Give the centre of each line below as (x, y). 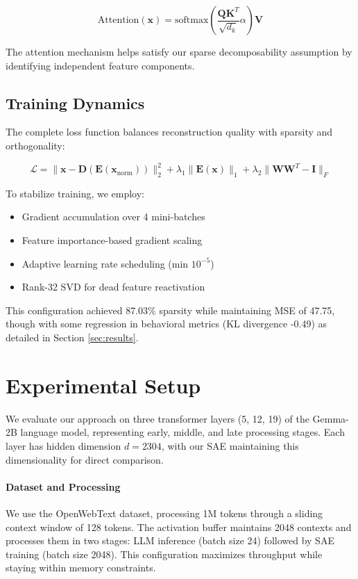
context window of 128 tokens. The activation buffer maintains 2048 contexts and (179, 527)
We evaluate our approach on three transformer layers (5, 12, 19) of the (157, 418)
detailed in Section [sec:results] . (72, 337)
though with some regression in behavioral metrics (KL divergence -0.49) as (167, 324)
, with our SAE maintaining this (230, 445)
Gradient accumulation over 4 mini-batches (113, 217)
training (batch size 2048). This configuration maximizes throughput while (164, 554)
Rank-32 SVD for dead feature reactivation (113, 287)
